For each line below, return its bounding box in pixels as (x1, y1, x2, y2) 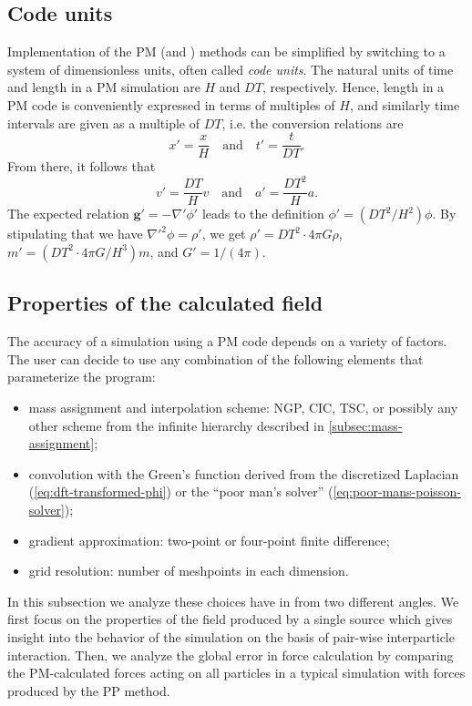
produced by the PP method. (7, 680, 170, 700)
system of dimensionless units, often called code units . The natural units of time (7, 59, 454, 78)
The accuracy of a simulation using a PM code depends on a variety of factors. (7, 332, 447, 351)
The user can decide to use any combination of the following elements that (7, 349, 424, 368)
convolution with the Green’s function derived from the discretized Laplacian (28, 464, 459, 483)
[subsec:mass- (328, 415, 403, 435)
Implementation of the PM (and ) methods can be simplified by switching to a (7, 42, 446, 61)
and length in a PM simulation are (7, 77, 200, 97)
